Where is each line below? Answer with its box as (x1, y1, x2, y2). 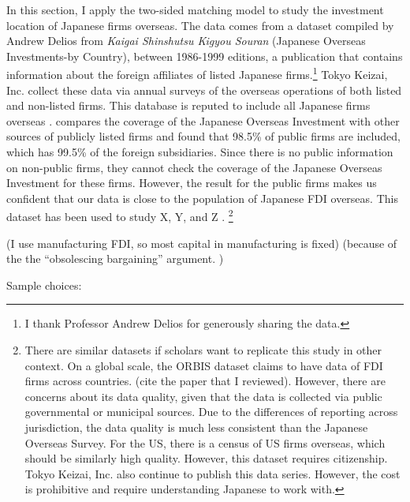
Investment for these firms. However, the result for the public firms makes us (6, 174, 377, 191)
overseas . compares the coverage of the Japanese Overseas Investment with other (6, 112, 400, 129)
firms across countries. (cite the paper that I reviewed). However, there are (24, 373, 386, 389)
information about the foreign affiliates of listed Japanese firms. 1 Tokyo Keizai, (6, 64, 388, 83)
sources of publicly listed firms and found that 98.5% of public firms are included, (6, 128, 401, 144)
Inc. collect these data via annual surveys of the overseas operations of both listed (6, 81, 402, 98)
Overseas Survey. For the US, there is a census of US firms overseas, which (24, 434, 386, 451)
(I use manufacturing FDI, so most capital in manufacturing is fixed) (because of (6, 234, 397, 251)
